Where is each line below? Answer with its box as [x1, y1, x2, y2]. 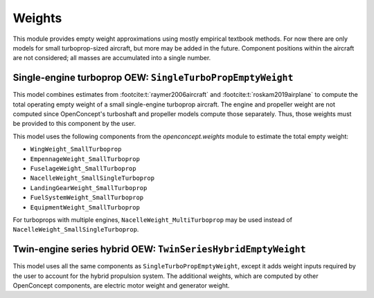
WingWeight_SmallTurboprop [30, 145, 122, 153]
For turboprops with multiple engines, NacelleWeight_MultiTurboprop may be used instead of [12, 215, 292, 224]
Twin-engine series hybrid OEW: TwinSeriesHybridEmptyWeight [12, 243, 306, 255]
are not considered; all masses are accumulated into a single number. [12, 54, 211, 62]
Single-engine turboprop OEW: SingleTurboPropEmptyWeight [12, 72, 294, 84]
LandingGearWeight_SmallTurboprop [30, 184, 148, 192]
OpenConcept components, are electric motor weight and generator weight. [12, 281, 230, 290]
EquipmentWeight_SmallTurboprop [30, 203, 140, 211]
